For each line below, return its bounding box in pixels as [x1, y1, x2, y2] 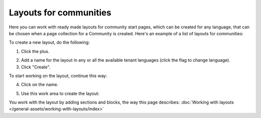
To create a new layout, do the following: [9, 39, 90, 45]
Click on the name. [21, 82, 58, 88]
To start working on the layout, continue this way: [9, 73, 107, 79]
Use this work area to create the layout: [21, 91, 100, 96]
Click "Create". [21, 64, 51, 70]
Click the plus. [21, 48, 50, 54]
